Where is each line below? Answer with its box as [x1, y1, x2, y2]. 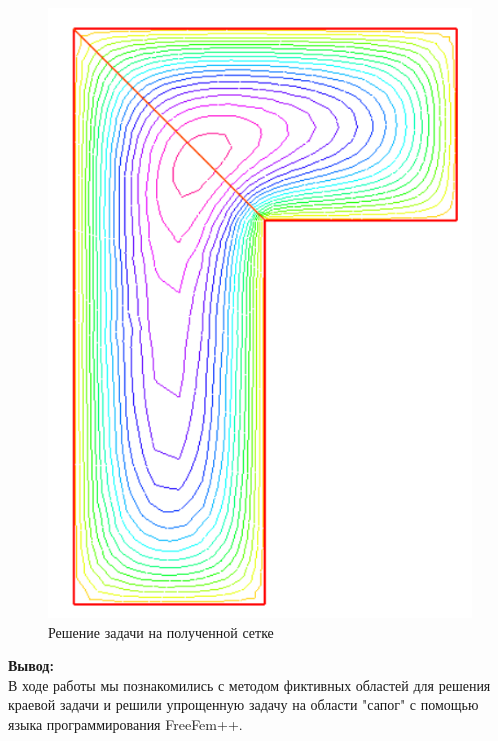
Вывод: [8, 655, 54, 676]
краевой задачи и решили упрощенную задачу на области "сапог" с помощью [8, 694, 479, 715]
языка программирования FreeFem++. [8, 714, 243, 735]
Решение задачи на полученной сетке [48, 621, 274, 642]
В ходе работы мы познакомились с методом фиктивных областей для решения [8, 674, 491, 695]
